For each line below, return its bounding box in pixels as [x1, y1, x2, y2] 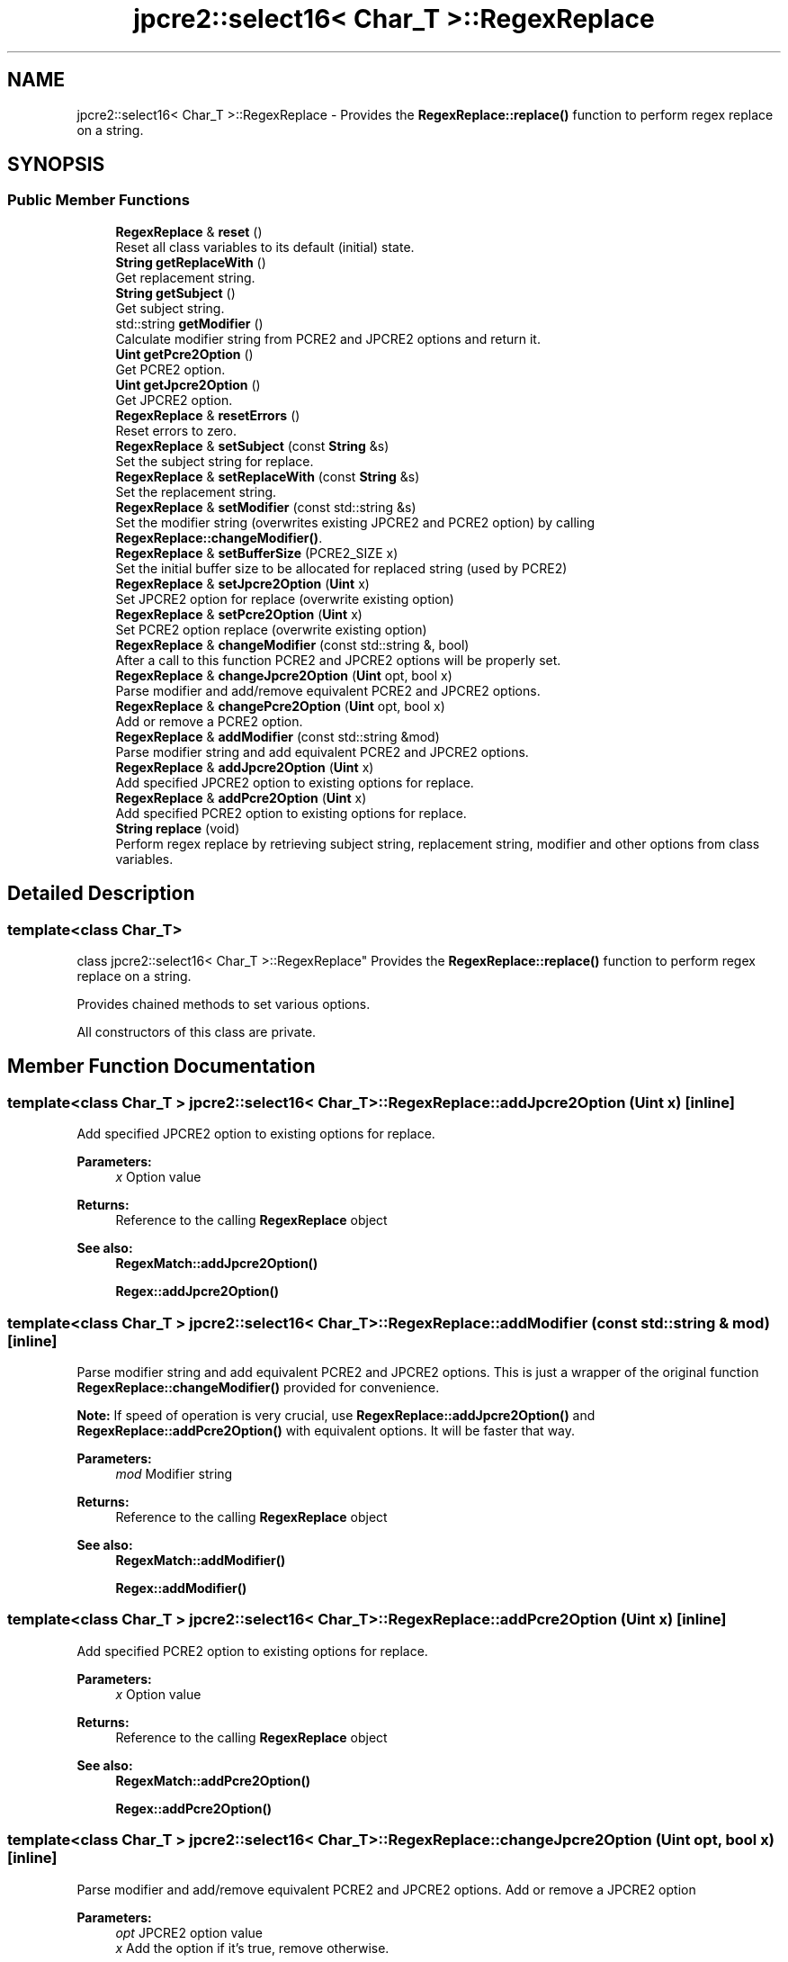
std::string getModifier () [115, 315, 264, 331]
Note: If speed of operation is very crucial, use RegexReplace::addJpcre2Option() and [76, 1408, 595, 1423]
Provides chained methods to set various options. [76, 996, 371, 1012]
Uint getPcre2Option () [115, 346, 254, 362]
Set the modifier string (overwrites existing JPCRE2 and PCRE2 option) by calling [115, 514, 595, 530]
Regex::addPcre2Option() [115, 1800, 273, 1816]
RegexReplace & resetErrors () [115, 407, 300, 423]
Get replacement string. [115, 269, 255, 285]
